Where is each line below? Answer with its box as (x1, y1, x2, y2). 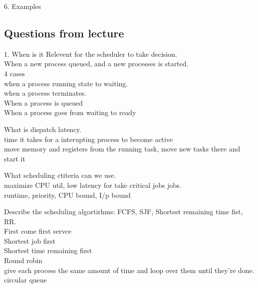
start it (4, 153, 25, 163)
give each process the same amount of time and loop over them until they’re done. (4, 265, 255, 275)
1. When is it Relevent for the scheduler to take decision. (4, 48, 177, 59)
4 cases (4, 68, 25, 78)
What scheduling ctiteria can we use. (4, 170, 116, 180)
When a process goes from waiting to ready (4, 107, 136, 118)
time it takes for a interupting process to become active (4, 134, 173, 144)
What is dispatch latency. (4, 124, 82, 134)
